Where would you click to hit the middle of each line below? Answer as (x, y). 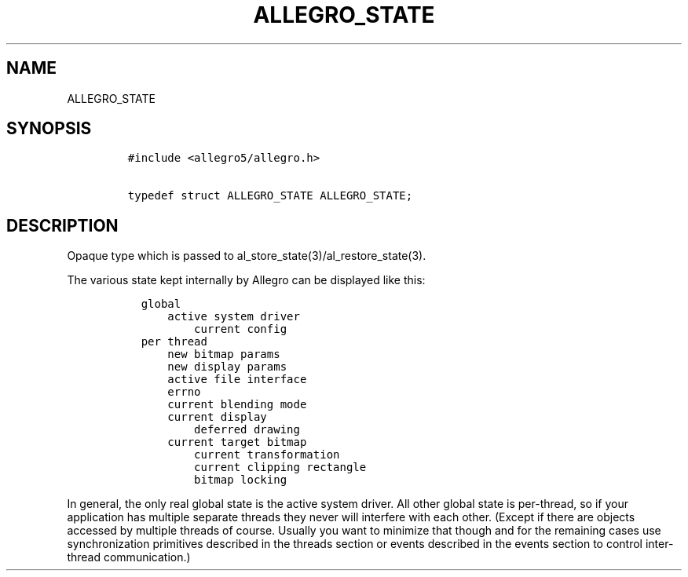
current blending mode (237, 405)
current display (217, 417)
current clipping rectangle (280, 467)
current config (241, 329)
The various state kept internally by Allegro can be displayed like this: (246, 280)
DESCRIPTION (62, 225)
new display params (227, 367)
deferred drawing (247, 430)
